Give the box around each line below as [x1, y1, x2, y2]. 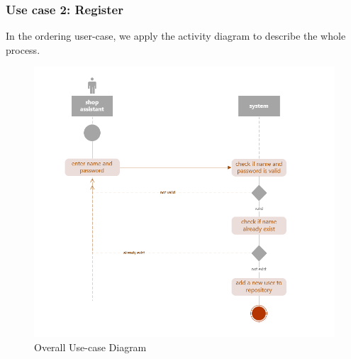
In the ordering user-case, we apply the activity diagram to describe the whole [6, 28, 346, 43]
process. [6, 42, 40, 57]
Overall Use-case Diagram [34, 339, 147, 354]
